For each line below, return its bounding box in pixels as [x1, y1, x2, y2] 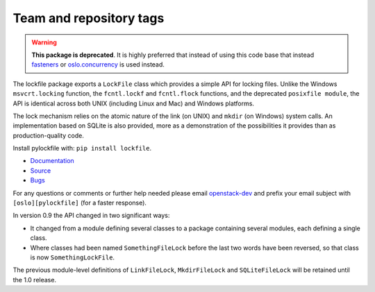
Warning [31, 38, 57, 46]
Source [30, 166, 51, 175]
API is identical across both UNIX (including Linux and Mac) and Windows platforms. [12, 99, 255, 108]
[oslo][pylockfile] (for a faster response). [12, 198, 147, 207]
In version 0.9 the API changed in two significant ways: [12, 212, 170, 220]
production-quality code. [12, 131, 85, 139]
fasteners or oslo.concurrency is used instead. [31, 60, 165, 69]
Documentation [30, 157, 74, 165]
